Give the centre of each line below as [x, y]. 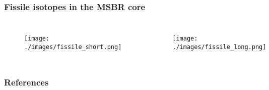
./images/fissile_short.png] [73, 47]
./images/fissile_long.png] [219, 47]
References [26, 82]
